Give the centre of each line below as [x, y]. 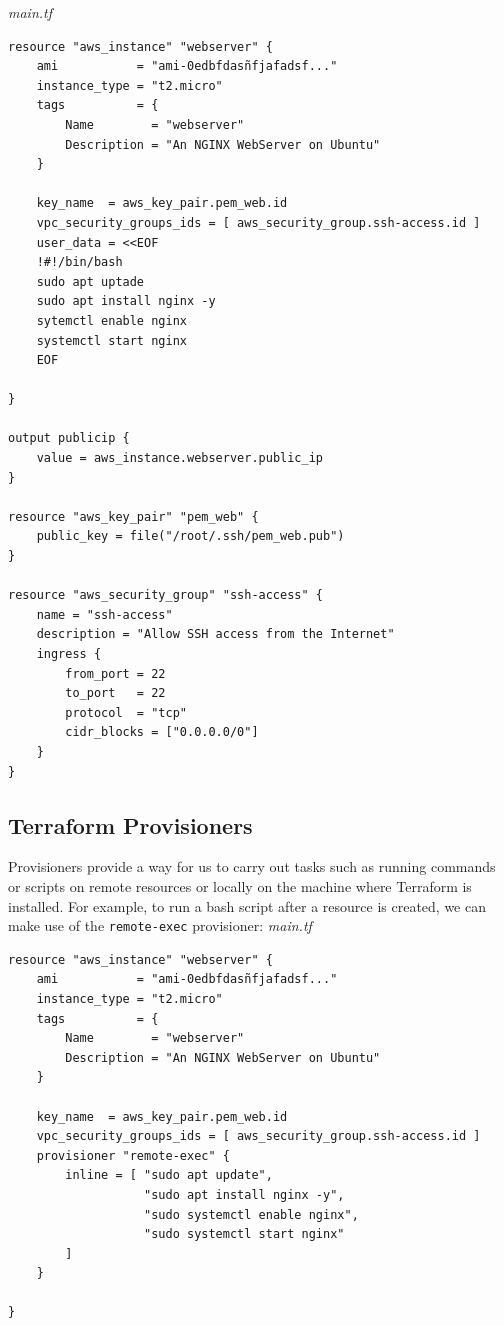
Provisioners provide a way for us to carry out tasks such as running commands [252, 866]
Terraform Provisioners [130, 824]
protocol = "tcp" [126, 712]
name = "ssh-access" [104, 614]
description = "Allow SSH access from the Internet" [215, 634]
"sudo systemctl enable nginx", [251, 1214]
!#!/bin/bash [79, 262]
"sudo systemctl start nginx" [244, 1234]
